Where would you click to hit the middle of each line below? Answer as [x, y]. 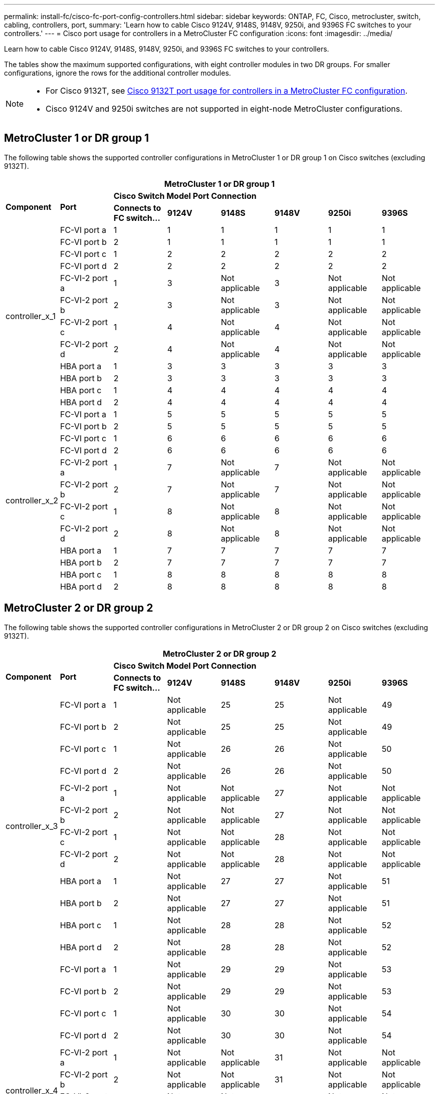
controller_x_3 [32, 826]
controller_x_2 [32, 500]
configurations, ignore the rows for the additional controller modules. [118, 73]
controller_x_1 [31, 316]
